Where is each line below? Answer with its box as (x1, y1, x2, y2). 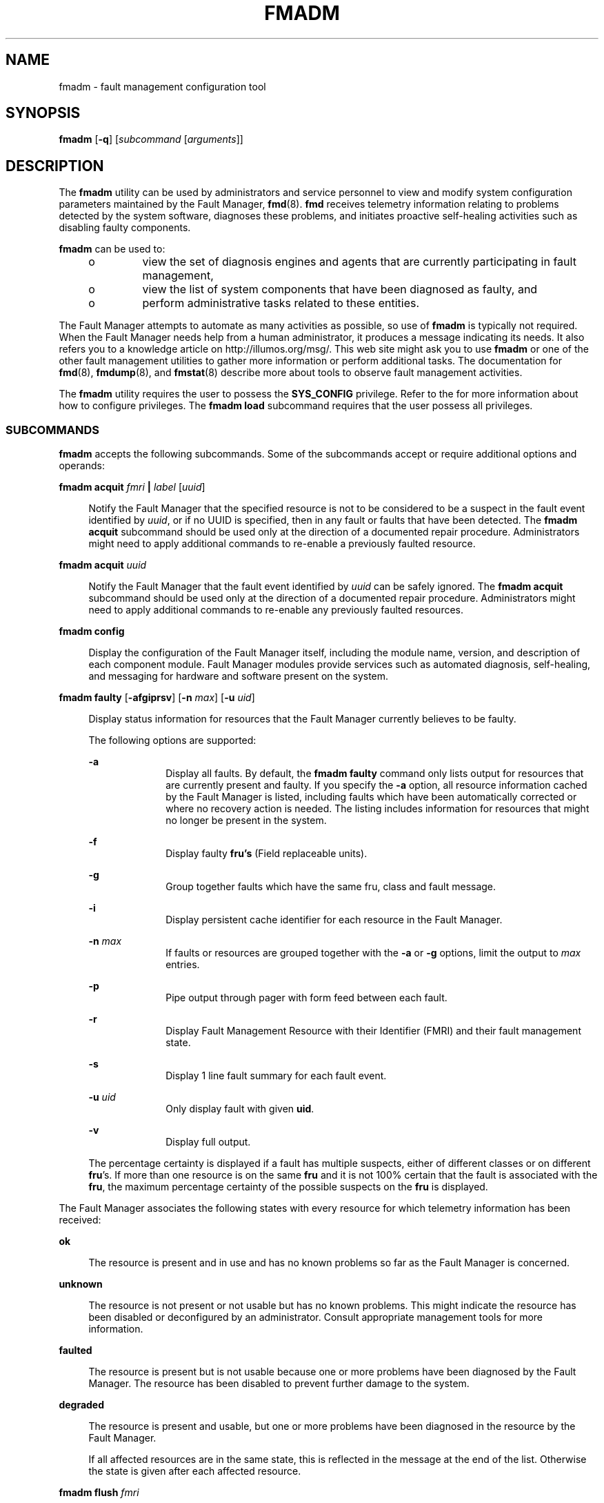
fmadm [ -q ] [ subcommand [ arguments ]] (59, 133, 243, 146)
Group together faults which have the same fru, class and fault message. (165, 881, 496, 893)
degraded (59, 1399, 105, 1411)
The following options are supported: (88, 734, 256, 747)
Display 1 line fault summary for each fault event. (165, 1070, 387, 1082)
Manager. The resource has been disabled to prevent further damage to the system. (88, 1377, 470, 1390)
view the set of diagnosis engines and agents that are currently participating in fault (142, 255, 576, 269)
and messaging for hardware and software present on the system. (88, 670, 389, 682)
